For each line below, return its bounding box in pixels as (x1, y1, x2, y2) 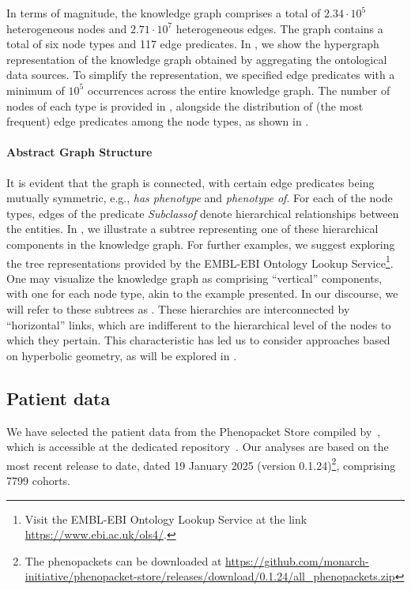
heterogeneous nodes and (6, 20, 127, 36)
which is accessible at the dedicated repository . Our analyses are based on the (6, 438, 389, 455)
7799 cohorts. (6, 472, 71, 488)
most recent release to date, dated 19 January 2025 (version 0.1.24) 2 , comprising (6, 454, 396, 473)
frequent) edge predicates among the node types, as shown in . (6, 113, 309, 130)
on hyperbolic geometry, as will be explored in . (6, 347, 237, 363)
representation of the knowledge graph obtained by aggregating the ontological (6, 51, 387, 67)
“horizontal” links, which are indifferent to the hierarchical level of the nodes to (6, 316, 391, 333)
